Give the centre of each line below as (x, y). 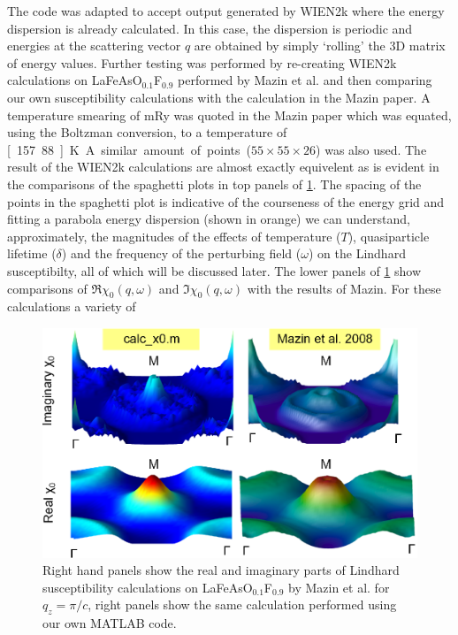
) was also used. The (371, 149)
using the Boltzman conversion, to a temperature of (147, 132)
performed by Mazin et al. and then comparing (305, 80)
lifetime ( (32, 253)
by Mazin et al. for (339, 587)
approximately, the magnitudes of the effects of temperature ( (174, 236)
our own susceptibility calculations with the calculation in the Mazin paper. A (219, 97)
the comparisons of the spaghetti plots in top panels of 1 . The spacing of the (214, 184)
